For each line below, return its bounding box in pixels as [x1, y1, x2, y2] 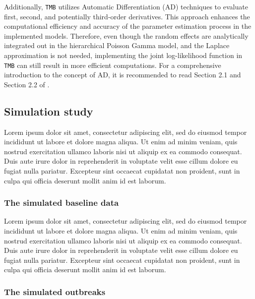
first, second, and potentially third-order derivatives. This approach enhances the [4, 11, 250, 21]
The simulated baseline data [4, 196, 119, 209]
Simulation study [4, 103, 93, 119]
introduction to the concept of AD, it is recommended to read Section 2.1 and [4, 69, 241, 80]
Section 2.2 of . [4, 79, 50, 89]
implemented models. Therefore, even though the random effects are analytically [4, 30, 249, 41]
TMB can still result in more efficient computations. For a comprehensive [4, 60, 221, 70]
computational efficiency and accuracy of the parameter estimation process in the [4, 21, 252, 31]
